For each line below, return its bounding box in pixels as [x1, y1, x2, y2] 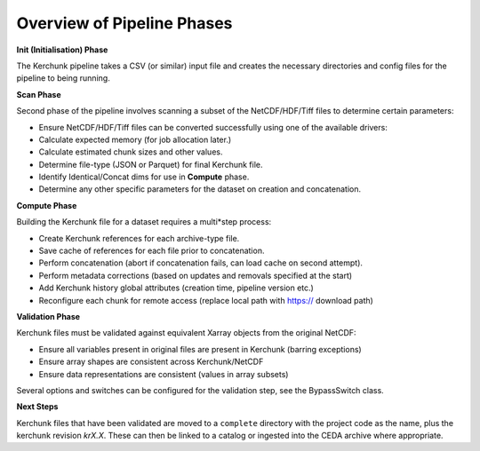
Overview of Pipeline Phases [16, 13, 233, 33]
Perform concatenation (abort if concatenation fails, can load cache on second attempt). [38, 257, 364, 268]
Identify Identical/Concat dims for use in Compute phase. [38, 171, 250, 182]
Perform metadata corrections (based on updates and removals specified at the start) [38, 270, 353, 281]
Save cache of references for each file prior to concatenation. [38, 245, 265, 257]
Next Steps [16, 401, 59, 412]
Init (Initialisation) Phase [16, 44, 108, 55]
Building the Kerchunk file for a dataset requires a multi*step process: [16, 217, 272, 227]
